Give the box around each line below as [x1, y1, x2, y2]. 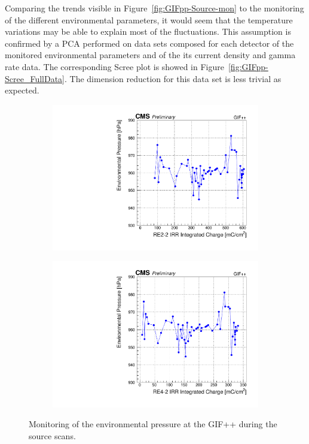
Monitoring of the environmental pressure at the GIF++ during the [29, 418, 277, 430]
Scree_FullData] [5, 72, 65, 84]
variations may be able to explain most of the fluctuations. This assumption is [5, 25, 291, 38]
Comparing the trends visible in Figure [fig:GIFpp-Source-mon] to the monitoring [5, 2, 304, 14]
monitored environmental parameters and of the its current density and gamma [5, 49, 296, 61]
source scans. [29, 429, 76, 442]
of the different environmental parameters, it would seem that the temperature [5, 13, 293, 26]
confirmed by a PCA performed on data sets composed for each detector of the [5, 37, 294, 49]
